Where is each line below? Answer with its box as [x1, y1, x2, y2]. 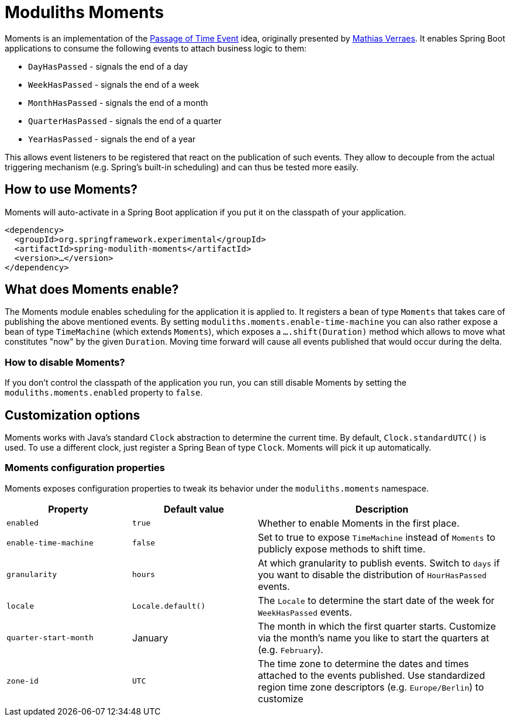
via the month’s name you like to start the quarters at [258, 631, 490, 644]
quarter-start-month [6, 633, 94, 643]
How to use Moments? [5, 182, 138, 197]
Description [355, 503, 409, 515]
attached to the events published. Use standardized [258, 669, 485, 681]
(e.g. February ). [258, 643, 323, 655]
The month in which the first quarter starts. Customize [258, 620, 496, 632]
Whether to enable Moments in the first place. [258, 517, 460, 529]
